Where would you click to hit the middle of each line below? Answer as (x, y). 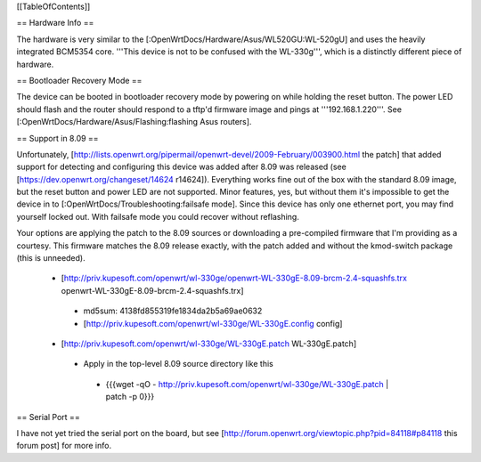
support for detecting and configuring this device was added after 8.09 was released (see (181, 167)
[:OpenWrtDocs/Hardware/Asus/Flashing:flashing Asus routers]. (134, 122)
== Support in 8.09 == (57, 138)
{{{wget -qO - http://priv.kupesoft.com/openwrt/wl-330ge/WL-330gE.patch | (247, 384)
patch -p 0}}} (130, 397)
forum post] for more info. (64, 446)
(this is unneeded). (51, 258)
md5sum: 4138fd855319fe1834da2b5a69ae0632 (173, 311)
